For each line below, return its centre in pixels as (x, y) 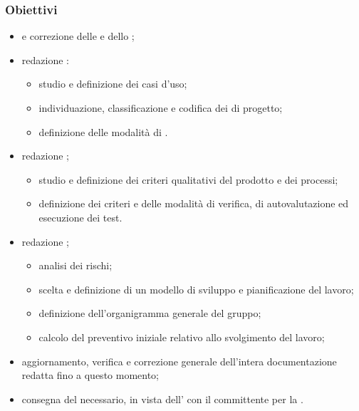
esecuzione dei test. (80, 217)
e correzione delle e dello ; (78, 36)
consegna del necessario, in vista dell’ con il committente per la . (162, 399)
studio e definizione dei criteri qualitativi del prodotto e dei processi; (188, 179)
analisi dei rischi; (76, 265)
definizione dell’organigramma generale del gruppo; (150, 313)
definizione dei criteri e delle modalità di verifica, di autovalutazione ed (194, 203)
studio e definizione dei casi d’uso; (113, 84)
